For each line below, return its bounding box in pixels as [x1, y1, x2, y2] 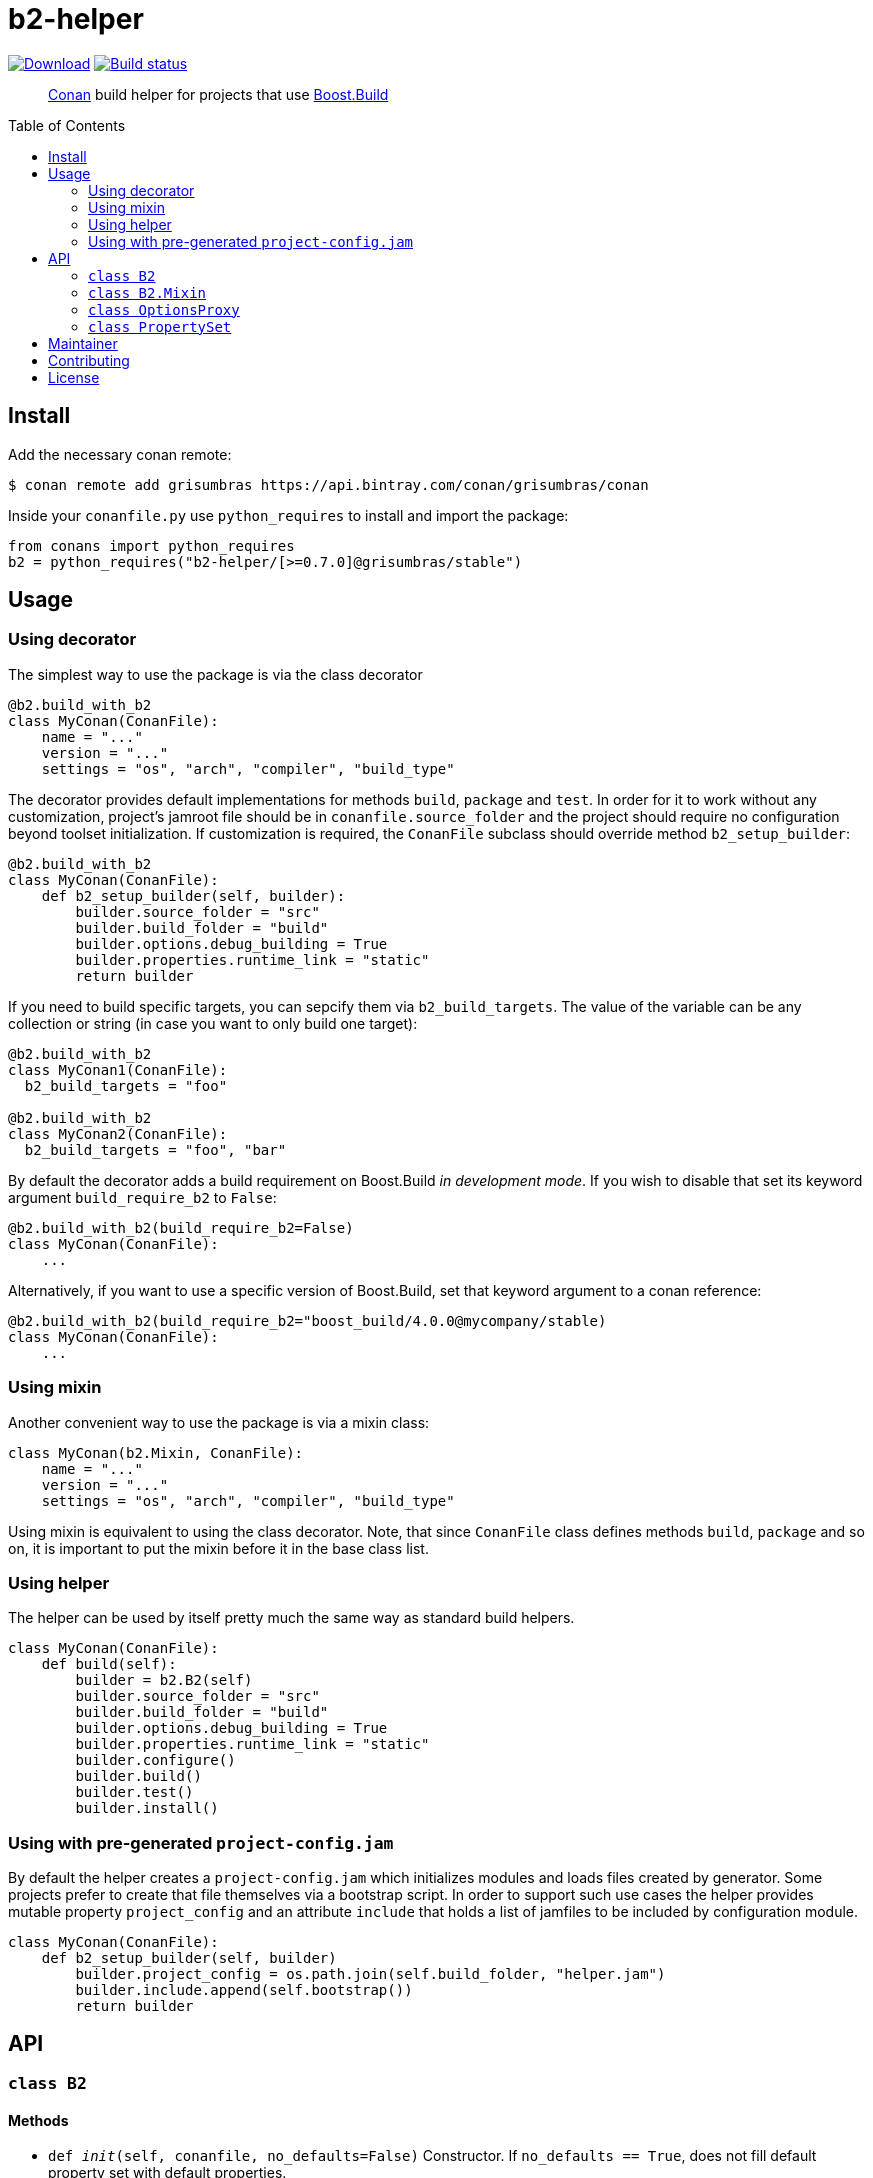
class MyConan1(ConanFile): [8, 1061, 228, 1078]
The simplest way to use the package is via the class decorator [8, 665, 423, 683]
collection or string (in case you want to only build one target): [8, 1014, 418, 1032]
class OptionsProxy [88, 301, 240, 318]
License [48, 368, 100, 386]
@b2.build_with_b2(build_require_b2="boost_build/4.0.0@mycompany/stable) [8, 1312, 607, 1329]
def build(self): [41, 1656, 177, 1673]
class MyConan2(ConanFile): [8, 1125, 228, 1142]
